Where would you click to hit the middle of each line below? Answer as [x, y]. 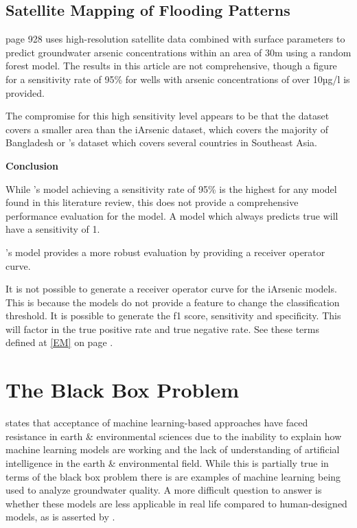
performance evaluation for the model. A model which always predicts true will [172, 215]
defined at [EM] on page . [59, 342]
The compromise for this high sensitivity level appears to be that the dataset [168, 116]
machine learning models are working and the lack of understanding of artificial [173, 449]
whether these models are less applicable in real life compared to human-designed [176, 503]
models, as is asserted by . [60, 517]
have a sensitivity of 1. [53, 229]
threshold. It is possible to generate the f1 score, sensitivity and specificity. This [173, 315]
